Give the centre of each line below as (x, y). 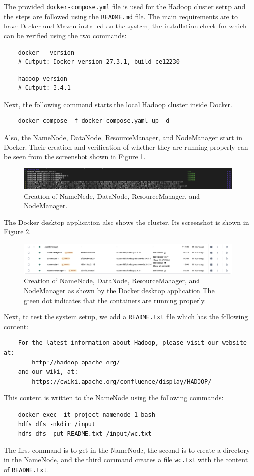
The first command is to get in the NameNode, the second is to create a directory (127, 450)
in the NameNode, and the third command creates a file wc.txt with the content (126, 460)
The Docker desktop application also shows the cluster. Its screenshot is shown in (127, 222)
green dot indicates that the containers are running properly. (115, 300)
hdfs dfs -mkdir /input (57, 424)
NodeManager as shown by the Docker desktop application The (119, 290)
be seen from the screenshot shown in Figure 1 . (75, 156)
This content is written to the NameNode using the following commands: (114, 398)
